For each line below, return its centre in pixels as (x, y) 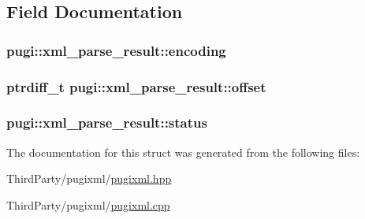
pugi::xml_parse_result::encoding (116, 50)
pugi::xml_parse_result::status (107, 122)
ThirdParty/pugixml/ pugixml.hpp (89, 178)
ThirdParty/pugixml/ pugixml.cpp (88, 204)
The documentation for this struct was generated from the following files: (183, 152)
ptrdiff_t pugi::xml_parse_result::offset (136, 86)
